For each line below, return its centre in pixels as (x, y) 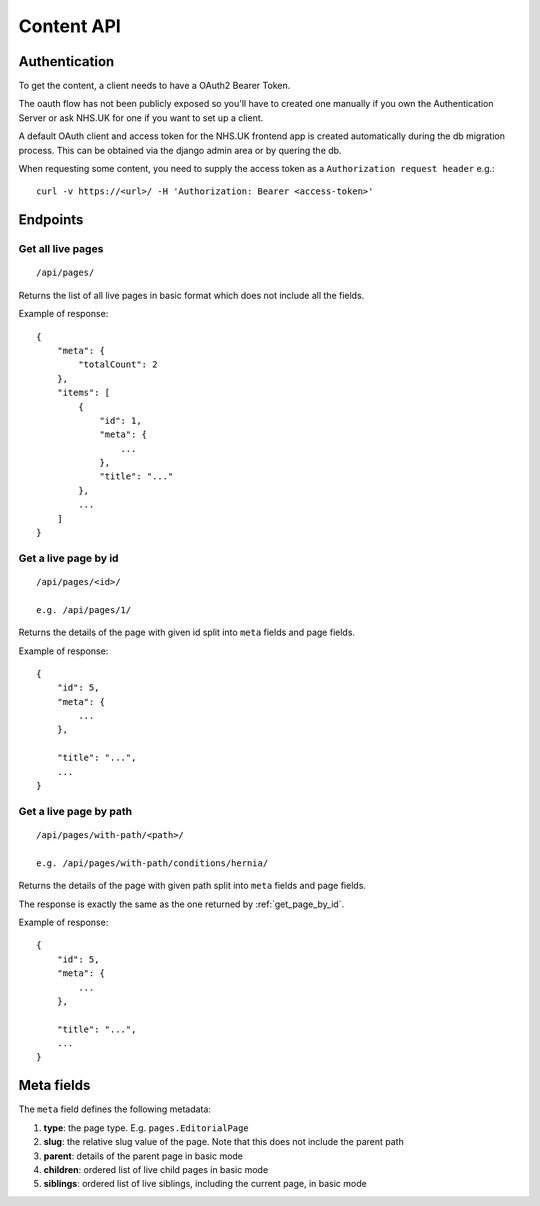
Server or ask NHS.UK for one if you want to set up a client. (141, 117)
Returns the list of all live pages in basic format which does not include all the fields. (191, 295)
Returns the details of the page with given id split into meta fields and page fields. (186, 632)
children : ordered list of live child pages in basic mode (156, 1169)
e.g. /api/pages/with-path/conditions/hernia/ (152, 863)
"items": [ (83, 393)
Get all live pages (61, 249)
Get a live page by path (75, 811)
